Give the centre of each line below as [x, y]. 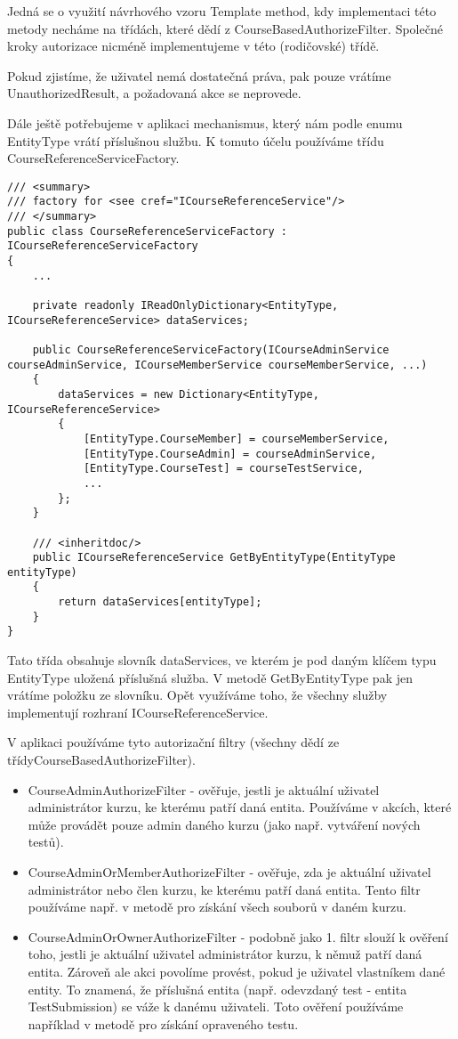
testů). [46, 842]
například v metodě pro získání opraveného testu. [163, 1023]
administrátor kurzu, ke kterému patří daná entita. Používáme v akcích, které [240, 807]
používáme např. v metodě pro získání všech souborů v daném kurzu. [217, 907]
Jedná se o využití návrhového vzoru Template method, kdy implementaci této [222, 11]
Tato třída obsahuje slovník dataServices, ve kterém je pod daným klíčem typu [222, 660]
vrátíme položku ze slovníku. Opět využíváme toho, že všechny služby [197, 695]
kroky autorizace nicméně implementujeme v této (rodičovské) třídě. [193, 46]
